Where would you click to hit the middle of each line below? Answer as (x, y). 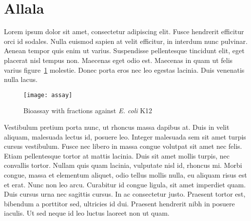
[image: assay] (48, 95)
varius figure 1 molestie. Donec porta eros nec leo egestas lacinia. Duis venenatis (124, 70)
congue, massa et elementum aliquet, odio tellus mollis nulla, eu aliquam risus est (125, 174)
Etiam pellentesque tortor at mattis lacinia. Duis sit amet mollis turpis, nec (117, 155)
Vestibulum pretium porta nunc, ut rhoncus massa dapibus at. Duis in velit (117, 127)
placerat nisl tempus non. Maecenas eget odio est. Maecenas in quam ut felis (118, 60)
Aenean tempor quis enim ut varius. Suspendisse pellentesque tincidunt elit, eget (124, 50)
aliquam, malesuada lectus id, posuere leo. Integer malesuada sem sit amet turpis (125, 136)
